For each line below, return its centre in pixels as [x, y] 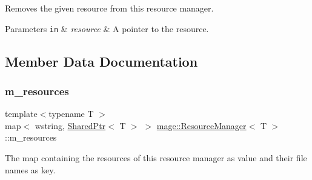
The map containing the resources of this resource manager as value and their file [156, 158]
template [21, 114]
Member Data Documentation [101, 61]
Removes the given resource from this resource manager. [109, 8]
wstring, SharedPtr [70, 125]
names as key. [30, 169]
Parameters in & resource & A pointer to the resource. [107, 28]
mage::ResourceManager [201, 125]
